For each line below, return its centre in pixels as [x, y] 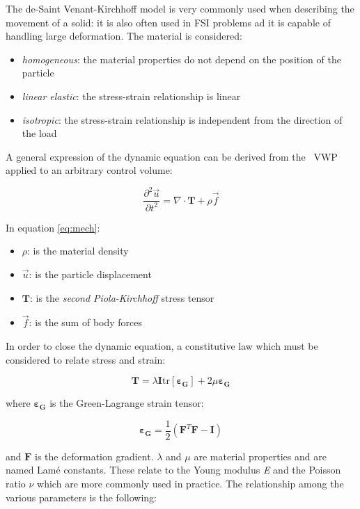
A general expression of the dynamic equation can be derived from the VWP [172, 156]
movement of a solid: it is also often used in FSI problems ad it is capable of [168, 22]
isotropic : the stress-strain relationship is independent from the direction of [182, 119]
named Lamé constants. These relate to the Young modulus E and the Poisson [173, 470]
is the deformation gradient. [94, 456]
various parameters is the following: [81, 497]
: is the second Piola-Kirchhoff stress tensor [122, 297]
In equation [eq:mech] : [53, 227]
